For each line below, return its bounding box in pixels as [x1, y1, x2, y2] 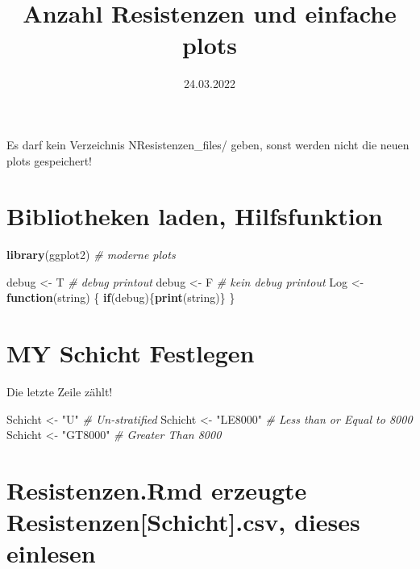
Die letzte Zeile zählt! [6, 383, 113, 400]
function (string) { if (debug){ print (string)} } [6, 289, 235, 306]
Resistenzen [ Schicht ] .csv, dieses [6, 505, 360, 538]
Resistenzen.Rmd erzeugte [6, 474, 307, 507]
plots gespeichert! [6, 152, 92, 169]
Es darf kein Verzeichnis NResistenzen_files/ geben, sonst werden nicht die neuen [6, 136, 410, 153]
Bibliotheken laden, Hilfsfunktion [6, 199, 383, 232]
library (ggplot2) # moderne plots [6, 246, 176, 263]
